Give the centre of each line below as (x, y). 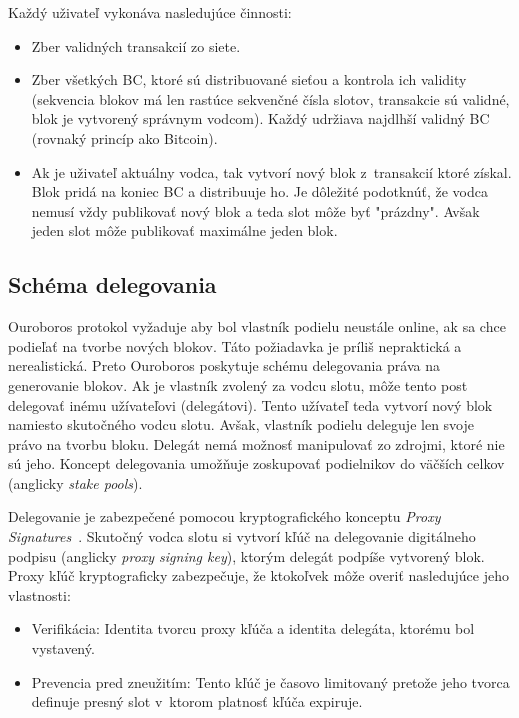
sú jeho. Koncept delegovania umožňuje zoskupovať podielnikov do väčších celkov (256, 463)
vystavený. (63, 648)
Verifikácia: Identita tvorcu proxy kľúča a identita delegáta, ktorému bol (253, 628)
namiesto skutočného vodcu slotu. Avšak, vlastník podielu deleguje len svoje (241, 424)
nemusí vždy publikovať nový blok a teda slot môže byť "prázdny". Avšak (255, 210)
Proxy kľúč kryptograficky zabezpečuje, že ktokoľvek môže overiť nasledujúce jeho (258, 575)
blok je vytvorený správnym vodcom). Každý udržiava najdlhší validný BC (260, 118)
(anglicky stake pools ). (75, 482)
